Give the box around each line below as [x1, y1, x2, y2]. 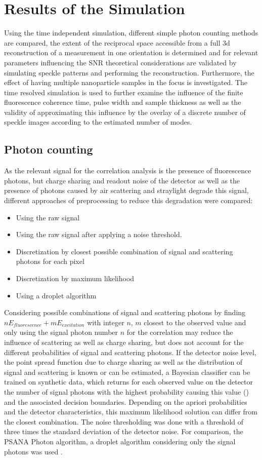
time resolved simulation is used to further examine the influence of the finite [4, 87, 243, 97]
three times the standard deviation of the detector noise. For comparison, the [4, 426, 243, 437]
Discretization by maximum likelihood [16, 273, 135, 284]
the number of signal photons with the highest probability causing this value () [4, 386, 249, 397]
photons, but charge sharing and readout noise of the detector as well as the [4, 175, 240, 185]
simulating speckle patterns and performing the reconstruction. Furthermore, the [4, 67, 254, 78]
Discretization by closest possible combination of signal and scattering [16, 246, 233, 256]
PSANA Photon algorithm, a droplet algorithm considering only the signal [4, 436, 236, 446]
